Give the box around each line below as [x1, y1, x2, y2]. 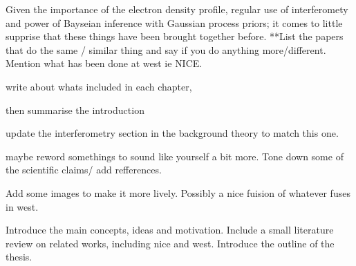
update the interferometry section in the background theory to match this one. [6, 126, 339, 140]
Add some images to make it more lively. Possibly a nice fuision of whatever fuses [6, 185, 350, 200]
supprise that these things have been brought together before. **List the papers [6, 29, 344, 44]
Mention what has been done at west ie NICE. [6, 56, 203, 70]
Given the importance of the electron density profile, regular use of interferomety [6, 2, 348, 16]
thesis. [6, 249, 32, 264]
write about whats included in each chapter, [6, 79, 192, 93]
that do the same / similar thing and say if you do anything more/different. [6, 42, 326, 57]
